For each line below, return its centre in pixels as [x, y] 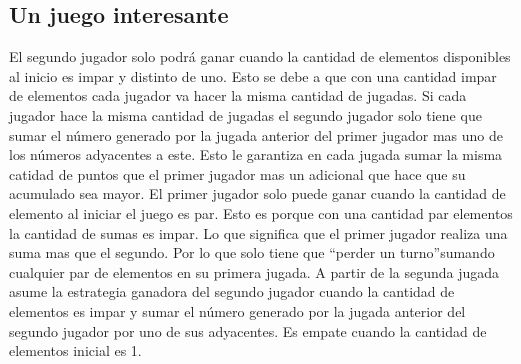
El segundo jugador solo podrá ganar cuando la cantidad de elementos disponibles [260, 56]
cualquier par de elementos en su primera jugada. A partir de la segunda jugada [254, 271]
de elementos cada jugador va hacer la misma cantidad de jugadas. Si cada [238, 95]
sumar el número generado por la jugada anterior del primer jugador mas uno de [256, 134]
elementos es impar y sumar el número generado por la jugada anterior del [237, 310]
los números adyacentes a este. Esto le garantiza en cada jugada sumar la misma [256, 154]
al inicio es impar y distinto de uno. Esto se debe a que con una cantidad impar [253, 75]
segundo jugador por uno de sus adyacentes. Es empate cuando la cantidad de [248, 330]
